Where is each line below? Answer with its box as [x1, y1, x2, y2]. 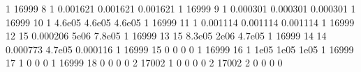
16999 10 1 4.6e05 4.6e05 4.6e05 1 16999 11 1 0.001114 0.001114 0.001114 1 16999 [6, 15, 355, 29]
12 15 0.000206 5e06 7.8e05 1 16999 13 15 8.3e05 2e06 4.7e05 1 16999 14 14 [6, 28, 327, 43]
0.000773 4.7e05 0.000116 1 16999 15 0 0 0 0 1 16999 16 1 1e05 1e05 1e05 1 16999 [6, 42, 354, 56]
